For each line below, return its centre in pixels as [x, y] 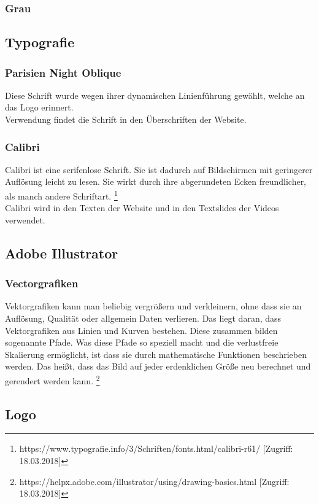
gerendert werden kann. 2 [52, 380]
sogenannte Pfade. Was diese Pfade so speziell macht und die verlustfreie [142, 342]
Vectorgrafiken [42, 283]
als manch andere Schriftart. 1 [61, 195]
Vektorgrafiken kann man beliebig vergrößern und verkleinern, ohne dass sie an [153, 306]
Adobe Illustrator [62, 253]
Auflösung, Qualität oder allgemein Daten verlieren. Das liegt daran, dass [143, 318]
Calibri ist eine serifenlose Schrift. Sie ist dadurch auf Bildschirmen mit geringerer [159, 169]
